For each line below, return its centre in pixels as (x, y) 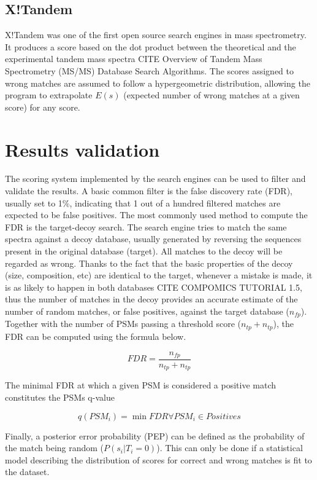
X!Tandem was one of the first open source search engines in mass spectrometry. (156, 35)
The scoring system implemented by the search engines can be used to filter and (155, 179)
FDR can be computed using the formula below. (96, 336)
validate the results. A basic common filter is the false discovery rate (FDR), (149, 191)
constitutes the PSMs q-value (60, 397)
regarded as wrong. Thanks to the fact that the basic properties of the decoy (149, 263)
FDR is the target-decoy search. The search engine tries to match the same (146, 226)
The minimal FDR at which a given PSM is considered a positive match (141, 385)
